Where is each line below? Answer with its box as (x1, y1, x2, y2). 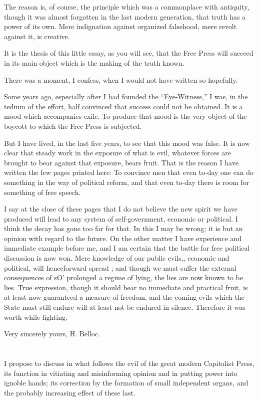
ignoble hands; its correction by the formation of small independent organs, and (4, 377, 248, 388)
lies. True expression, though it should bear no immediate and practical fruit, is (4, 282, 248, 292)
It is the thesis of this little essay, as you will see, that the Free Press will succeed (4, 48, 253, 58)
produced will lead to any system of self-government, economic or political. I (4, 213, 238, 224)
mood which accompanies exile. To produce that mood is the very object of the (4, 111, 247, 121)
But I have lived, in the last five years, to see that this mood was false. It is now (4, 137, 250, 148)
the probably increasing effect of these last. (4, 387, 135, 397)
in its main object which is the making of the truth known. (4, 57, 184, 68)
